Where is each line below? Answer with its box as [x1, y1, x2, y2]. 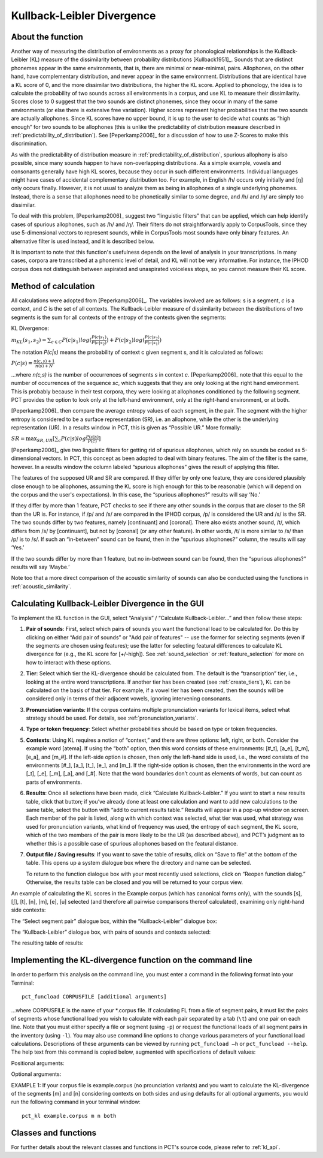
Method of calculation [11, 281, 95, 291]
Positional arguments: [11, 1059, 65, 1067]
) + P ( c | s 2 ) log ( [106, 336, 145, 345]
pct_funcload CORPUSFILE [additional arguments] [22, 993, 167, 1000]
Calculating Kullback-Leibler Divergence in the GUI [11, 598, 205, 609]
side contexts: [11, 906, 46, 914]
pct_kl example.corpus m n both [22, 1112, 117, 1119]
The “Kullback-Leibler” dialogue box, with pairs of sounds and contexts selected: [11, 928, 211, 936]
